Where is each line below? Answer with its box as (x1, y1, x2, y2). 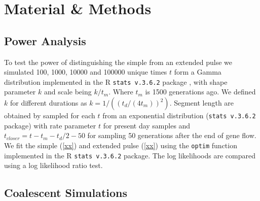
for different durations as (10, 97, 87, 108)
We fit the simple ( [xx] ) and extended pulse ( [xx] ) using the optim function (4, 140, 237, 150)
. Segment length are (169, 97, 234, 108)
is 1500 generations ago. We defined (145, 86, 256, 97)
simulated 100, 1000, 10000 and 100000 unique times (4, 66, 167, 77)
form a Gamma (174, 66, 221, 77)
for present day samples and (103, 120, 191, 130)
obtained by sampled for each (4, 110, 95, 121)
